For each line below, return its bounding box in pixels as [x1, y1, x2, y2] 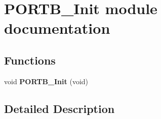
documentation [4, 18, 110, 38]
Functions [4, 52, 56, 68]
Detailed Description [4, 100, 115, 116]
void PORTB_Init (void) [4, 76, 89, 86]
